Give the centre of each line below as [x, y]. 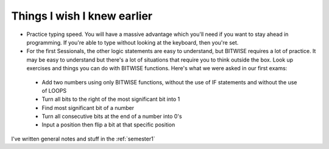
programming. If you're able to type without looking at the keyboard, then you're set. [133, 42]
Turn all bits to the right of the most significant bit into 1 [111, 99]
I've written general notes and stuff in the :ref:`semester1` [83, 139]
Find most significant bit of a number [88, 107]
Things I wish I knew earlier [82, 16]
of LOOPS [54, 90]
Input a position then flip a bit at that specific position [108, 125]
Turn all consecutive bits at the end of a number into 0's [112, 117]
